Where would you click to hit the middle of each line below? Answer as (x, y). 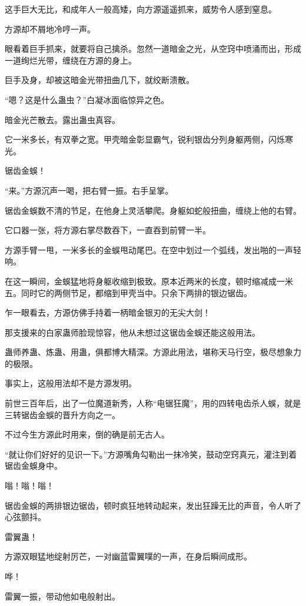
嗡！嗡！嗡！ (29, 486)
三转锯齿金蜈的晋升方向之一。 (62, 414)
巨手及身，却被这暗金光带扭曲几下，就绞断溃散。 (99, 80)
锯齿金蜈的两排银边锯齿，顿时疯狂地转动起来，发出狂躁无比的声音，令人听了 (153, 505)
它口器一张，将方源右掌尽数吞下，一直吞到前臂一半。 (108, 230)
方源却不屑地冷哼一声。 (50, 29)
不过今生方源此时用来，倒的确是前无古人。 (87, 434)
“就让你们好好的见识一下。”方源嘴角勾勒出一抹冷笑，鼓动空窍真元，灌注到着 (151, 454)
